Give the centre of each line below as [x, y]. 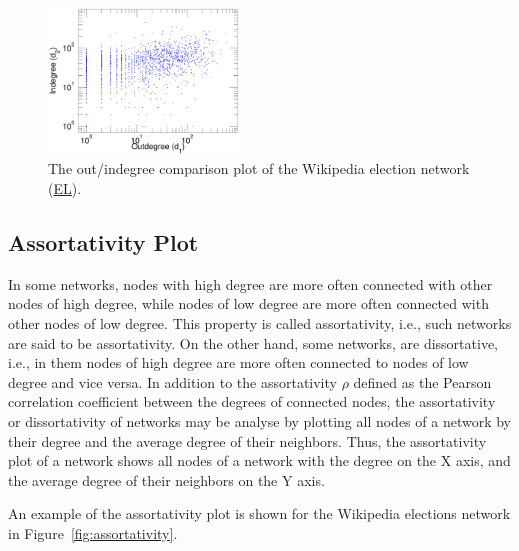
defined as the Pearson [422, 381]
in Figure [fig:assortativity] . [93, 532]
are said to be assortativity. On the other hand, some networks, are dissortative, [253, 342]
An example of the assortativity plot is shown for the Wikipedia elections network [259, 513]
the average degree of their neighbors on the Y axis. [166, 479]
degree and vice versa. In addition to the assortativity [172, 381]
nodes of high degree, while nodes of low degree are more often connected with [248, 303]
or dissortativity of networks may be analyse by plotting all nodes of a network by [259, 420]
